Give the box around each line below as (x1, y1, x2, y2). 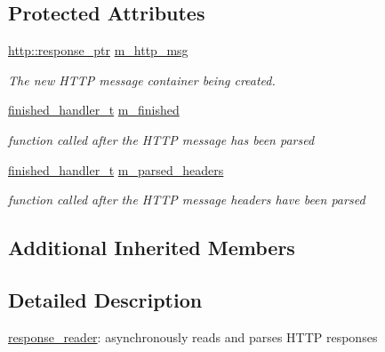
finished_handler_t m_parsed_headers (8, 160, 224, 179)
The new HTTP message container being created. (8, 70, 276, 89)
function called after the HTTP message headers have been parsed (8, 190, 365, 209)
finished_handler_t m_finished (8, 100, 180, 119)
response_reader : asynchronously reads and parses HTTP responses (8, 327, 378, 346)
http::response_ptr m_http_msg (8, 41, 188, 60)
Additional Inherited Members (8, 234, 295, 261)
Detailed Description (8, 285, 203, 313)
